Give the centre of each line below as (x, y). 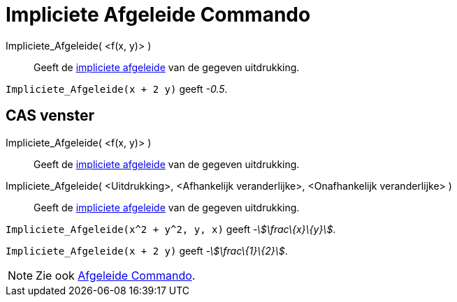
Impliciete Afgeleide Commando (158, 15)
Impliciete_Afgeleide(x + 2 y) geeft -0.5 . (117, 89)
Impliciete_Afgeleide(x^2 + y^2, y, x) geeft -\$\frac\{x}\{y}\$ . (171, 229)
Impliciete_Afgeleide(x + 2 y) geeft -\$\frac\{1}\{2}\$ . (147, 250)
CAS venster (50, 116)
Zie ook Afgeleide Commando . (116, 275)
